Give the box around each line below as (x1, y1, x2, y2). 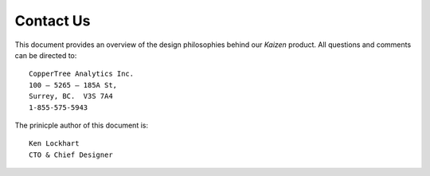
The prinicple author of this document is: (14, 120, 149, 130)
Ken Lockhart (29, 139, 80, 148)
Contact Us (14, 12, 91, 29)
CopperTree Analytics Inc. (29, 69, 135, 79)
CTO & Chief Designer (29, 150, 113, 159)
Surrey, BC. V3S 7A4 (29, 92, 113, 101)
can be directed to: (14, 50, 77, 60)
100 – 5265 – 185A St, (29, 80, 118, 89)
